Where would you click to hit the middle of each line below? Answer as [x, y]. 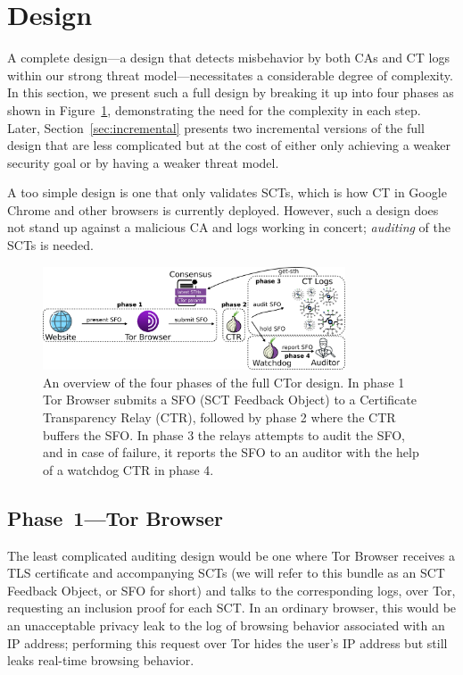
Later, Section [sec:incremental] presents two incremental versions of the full [216, 127]
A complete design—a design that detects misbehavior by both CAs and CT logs [228, 58]
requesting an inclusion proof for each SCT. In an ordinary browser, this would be [232, 608]
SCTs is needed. [50, 245]
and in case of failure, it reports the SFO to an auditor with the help [231, 452]
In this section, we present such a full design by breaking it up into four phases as [231, 92]
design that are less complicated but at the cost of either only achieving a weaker [229, 145]
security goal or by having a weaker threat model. [143, 162]
